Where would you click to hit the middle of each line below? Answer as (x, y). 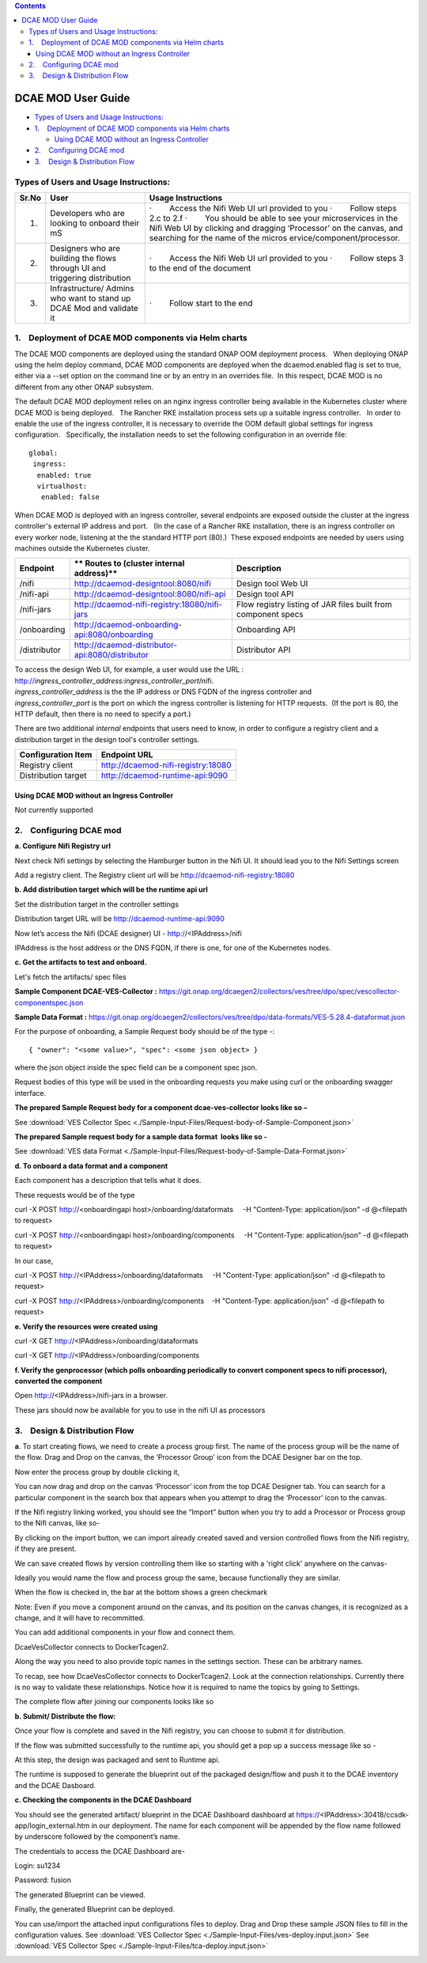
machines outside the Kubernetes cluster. (82, 548)
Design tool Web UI (272, 584)
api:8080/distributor (111, 655)
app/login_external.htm (52, 1825)
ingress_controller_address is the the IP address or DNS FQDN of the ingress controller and (163, 692)
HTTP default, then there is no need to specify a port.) (103, 714)
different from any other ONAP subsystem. (84, 387)
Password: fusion (43, 1880)
